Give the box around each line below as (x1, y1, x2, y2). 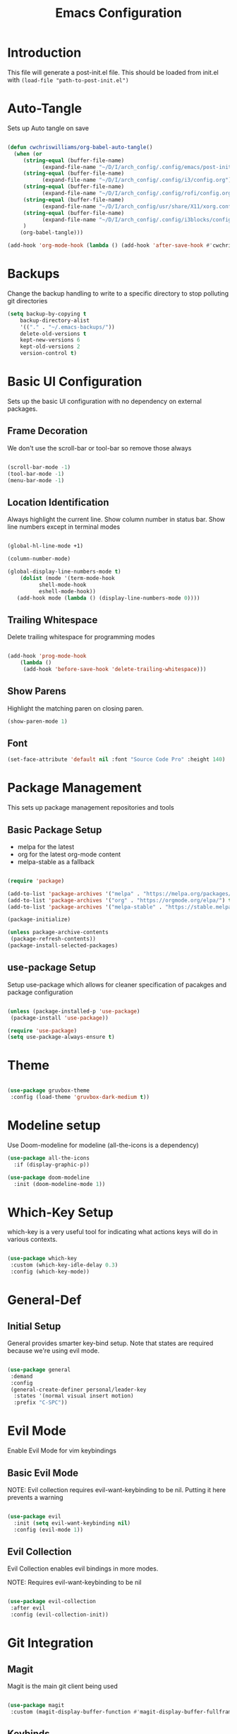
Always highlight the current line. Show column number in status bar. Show (7, 515, 226, 524)
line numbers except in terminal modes (7, 523, 121, 531)
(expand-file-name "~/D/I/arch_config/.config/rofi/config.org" (42, 190, 235, 197)
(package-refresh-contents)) (10, 936, 97, 943)
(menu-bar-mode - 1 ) (7, 477, 65, 484)
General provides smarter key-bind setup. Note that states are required (7, 1339, 214, 1347)
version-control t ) (20, 350, 78, 357)
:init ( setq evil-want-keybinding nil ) (13, 1519, 131, 1527)
